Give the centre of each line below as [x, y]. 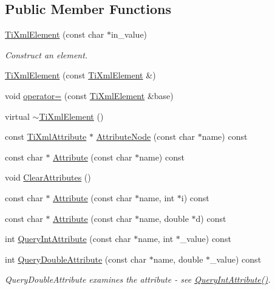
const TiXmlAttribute [46, 136]
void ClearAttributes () [48, 177]
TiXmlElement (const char [55, 34]
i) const [195, 197]
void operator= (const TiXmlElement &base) [89, 95]
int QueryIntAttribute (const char [68, 239]
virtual [17, 116]
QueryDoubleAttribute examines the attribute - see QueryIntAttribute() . [138, 279]
